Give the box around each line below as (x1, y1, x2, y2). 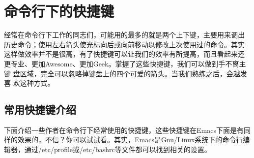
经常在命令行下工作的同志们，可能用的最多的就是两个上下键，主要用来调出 (4, 30, 245, 40)
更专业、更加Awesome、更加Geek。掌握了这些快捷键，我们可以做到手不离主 (4, 58, 246, 68)
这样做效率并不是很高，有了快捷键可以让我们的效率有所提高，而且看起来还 (4, 49, 245, 59)
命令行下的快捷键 (4, 1, 114, 21)
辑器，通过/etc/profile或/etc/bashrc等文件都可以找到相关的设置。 (4, 144, 211, 155)
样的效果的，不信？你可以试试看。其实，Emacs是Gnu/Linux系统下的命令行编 (4, 134, 250, 145)
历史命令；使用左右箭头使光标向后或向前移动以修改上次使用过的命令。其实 (4, 39, 245, 49)
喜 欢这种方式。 (4, 78, 55, 88)
